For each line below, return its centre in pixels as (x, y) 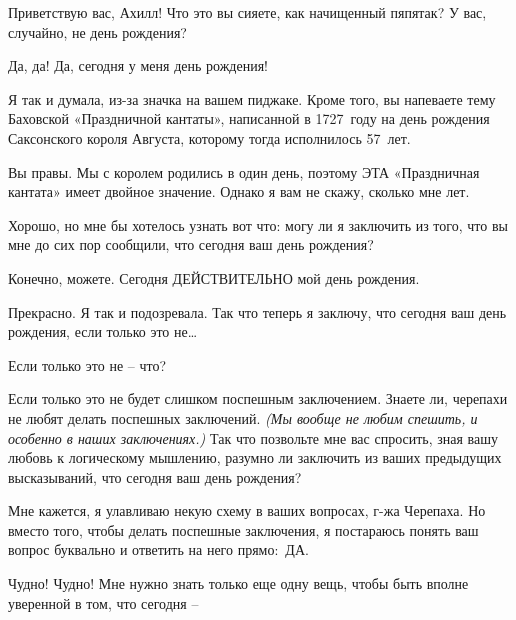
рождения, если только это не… (103, 331)
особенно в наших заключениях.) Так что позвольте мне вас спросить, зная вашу (253, 437)
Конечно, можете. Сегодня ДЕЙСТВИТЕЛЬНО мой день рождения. (214, 277)
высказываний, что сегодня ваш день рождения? (155, 476)
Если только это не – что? (87, 364)
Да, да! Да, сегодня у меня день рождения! (138, 65)
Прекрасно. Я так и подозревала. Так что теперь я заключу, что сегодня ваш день (257, 311)
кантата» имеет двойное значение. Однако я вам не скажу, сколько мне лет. (239, 191)
